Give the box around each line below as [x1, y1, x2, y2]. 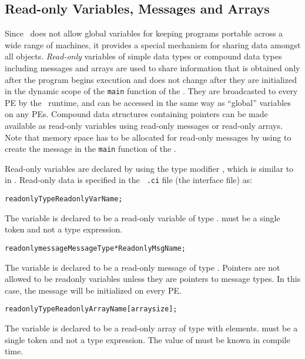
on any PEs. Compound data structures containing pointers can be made [5, 108, 268, 120]
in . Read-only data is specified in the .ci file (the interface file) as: [5, 174, 253, 186]
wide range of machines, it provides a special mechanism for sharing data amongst [5, 38, 301, 51]
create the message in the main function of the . [5, 142, 176, 155]
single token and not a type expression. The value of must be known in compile [5, 333, 290, 345]
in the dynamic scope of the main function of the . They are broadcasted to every [5, 85, 298, 97]
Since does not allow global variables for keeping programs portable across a [5, 27, 283, 39]
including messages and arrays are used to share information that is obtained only [5, 61, 300, 74]
